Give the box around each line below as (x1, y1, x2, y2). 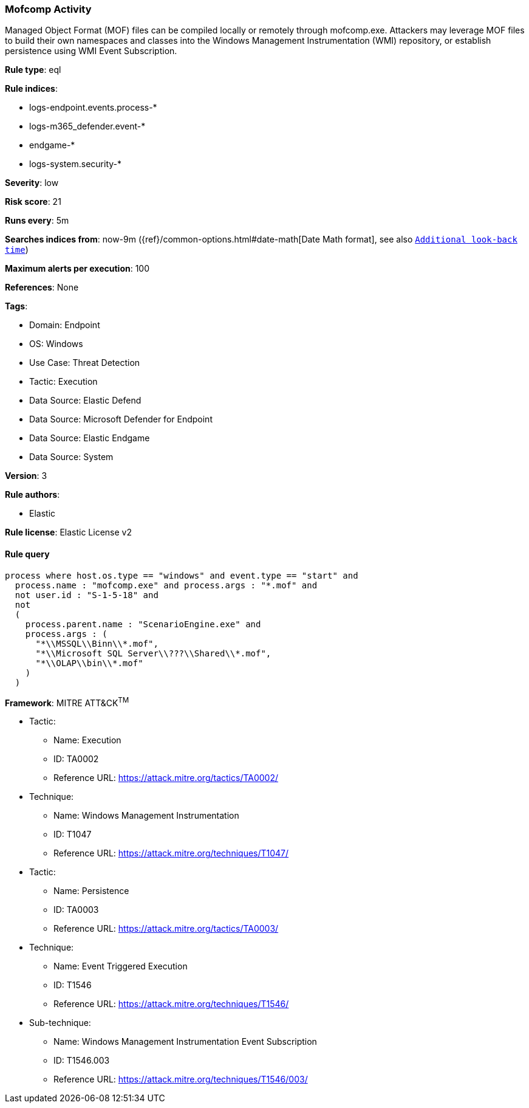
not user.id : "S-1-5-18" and (15, 590, 159, 600)
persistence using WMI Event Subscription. (5, 46, 177, 57)
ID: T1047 (53, 829, 92, 840)
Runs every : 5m (5, 215, 69, 226)
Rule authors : (5, 489, 60, 500)
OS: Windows (29, 339, 83, 349)
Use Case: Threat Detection (29, 357, 140, 368)
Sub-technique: (29, 1017, 91, 1028)
